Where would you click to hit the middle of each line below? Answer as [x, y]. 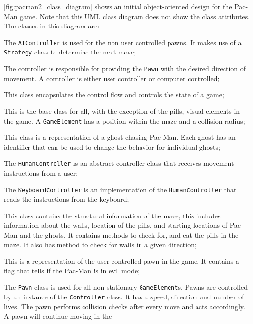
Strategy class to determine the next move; [70, 52]
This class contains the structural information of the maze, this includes [112, 215]
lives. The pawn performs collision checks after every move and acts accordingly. [125, 306]
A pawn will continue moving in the [58, 316]
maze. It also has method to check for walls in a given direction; [100, 244]
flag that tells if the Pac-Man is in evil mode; [72, 270]
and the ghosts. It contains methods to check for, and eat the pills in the [129, 235]
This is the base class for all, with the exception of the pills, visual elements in [122, 111]
